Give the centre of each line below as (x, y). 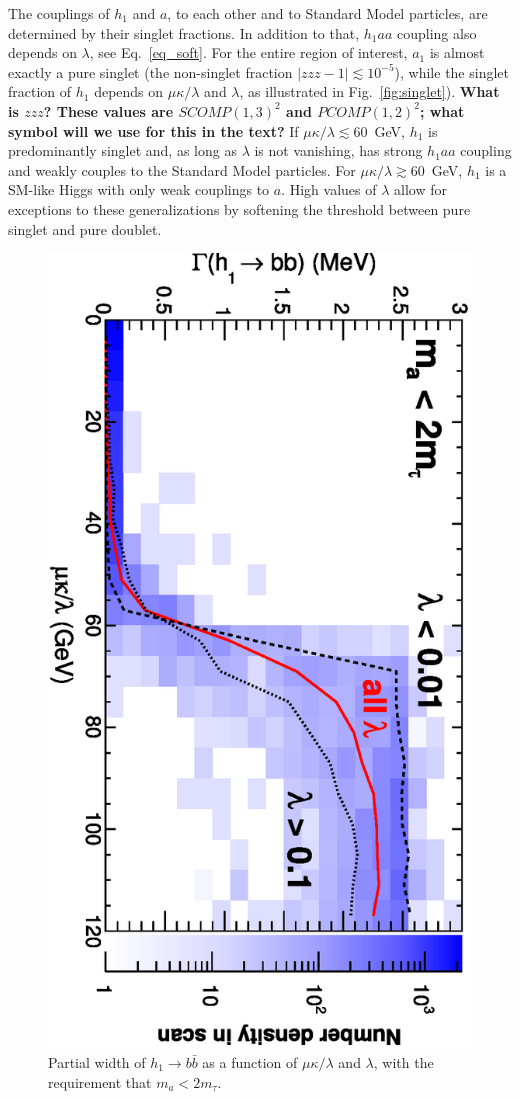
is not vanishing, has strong (338, 150)
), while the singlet (451, 71)
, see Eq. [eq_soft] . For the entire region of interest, (248, 52)
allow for (420, 189)
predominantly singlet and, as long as (122, 150)
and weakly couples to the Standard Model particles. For (182, 169)
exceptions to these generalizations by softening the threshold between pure (239, 208)
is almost (457, 52)
